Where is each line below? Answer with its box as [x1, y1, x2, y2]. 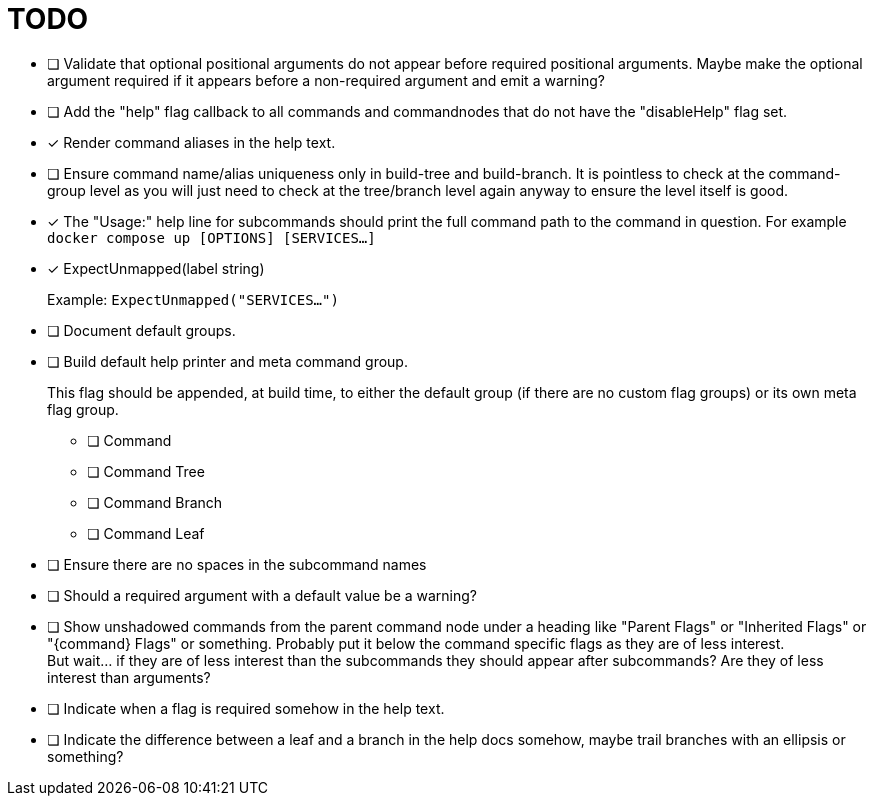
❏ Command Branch [87, 493, 223, 511]
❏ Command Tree [87, 462, 205, 480]
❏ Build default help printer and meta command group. [47, 352, 408, 370]
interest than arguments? [47, 668, 211, 686]
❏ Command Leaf [87, 524, 205, 542]
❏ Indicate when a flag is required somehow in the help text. [47, 699, 445, 717]
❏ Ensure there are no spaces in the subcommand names [47, 555, 427, 573]
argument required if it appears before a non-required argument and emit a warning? [47, 71, 605, 89]
